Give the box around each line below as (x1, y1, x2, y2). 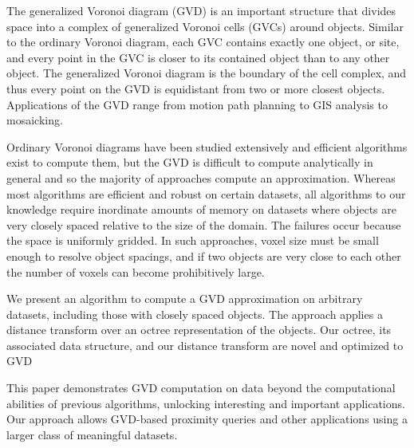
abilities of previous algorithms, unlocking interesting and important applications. (6, 395, 405, 411)
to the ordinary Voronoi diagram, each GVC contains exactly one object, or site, (6, 33, 400, 50)
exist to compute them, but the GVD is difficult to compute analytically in (6, 154, 373, 171)
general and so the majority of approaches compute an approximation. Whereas (6, 169, 396, 186)
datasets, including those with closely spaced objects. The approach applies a (6, 305, 383, 322)
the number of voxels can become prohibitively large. (6, 263, 265, 280)
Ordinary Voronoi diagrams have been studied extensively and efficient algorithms (6, 138, 408, 155)
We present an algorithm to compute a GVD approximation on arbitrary (6, 290, 363, 307)
